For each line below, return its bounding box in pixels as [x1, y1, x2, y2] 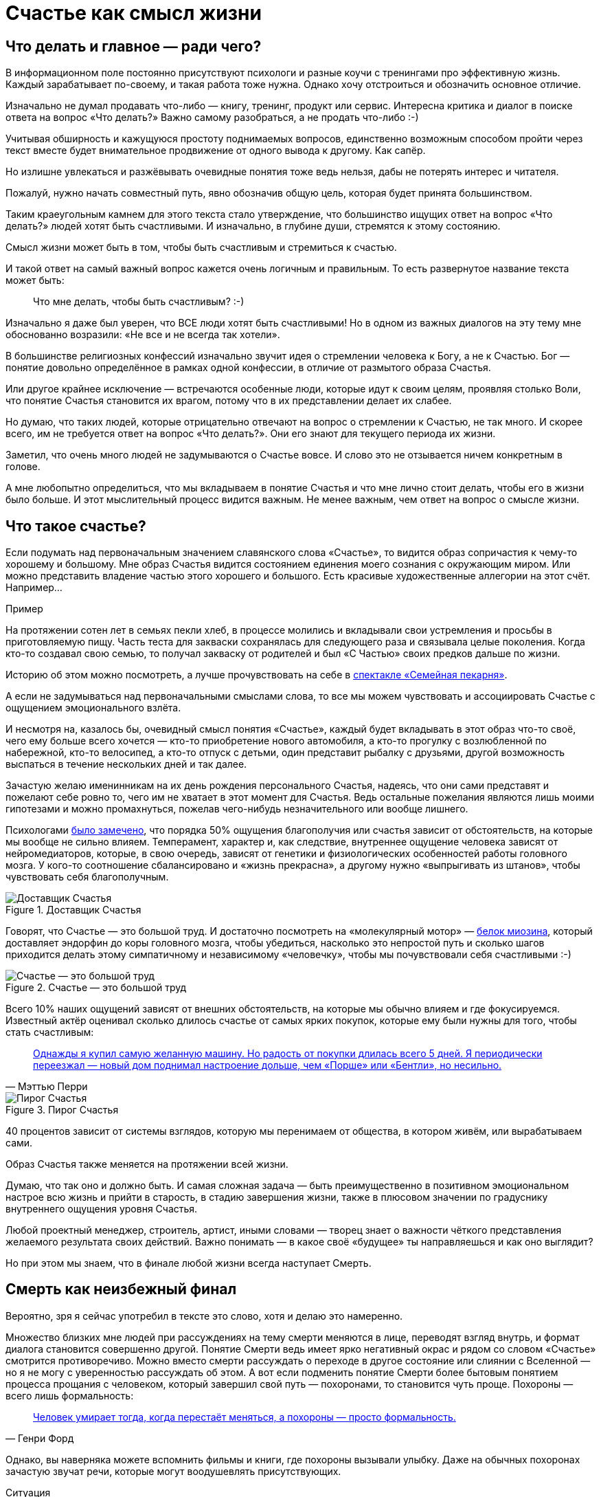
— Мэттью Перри [5, 1080, 88, 1093]
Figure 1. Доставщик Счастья [5, 904, 141, 916]
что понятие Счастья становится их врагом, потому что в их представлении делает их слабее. [5, 395, 452, 407]
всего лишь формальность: [5, 1389, 134, 1401]
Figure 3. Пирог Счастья [5, 1104, 119, 1116]
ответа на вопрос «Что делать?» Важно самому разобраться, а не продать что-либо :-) [5, 111, 419, 124]
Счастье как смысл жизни [5, 1, 262, 25]
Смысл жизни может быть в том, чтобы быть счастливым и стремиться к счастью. [5, 241, 397, 254]
